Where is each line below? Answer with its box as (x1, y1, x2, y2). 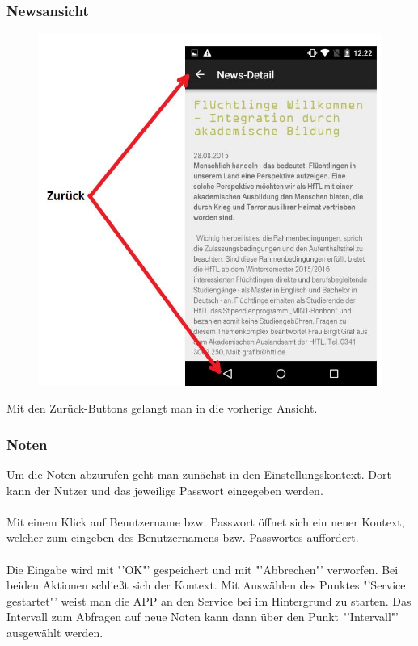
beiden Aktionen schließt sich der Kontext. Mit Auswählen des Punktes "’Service (6, 577, 406, 594)
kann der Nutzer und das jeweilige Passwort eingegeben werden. (6, 481, 323, 498)
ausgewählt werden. (6, 624, 103, 641)
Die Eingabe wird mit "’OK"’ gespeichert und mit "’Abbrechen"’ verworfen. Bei (6, 560, 399, 577)
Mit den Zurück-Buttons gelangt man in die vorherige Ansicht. (6, 400, 318, 417)
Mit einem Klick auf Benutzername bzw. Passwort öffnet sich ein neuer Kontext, (6, 513, 405, 530)
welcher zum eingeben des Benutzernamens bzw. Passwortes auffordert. (6, 529, 359, 546)
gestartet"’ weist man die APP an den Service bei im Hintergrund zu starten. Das (6, 592, 412, 609)
